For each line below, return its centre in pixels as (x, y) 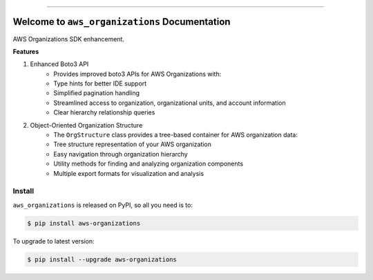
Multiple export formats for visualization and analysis (128, 173)
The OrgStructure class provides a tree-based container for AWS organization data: (176, 135)
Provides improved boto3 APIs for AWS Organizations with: (137, 74)
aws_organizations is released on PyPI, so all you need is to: (103, 205)
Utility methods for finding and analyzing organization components (149, 164)
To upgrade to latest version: (54, 241)
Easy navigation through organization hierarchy (121, 154)
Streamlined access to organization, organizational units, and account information (170, 103)
